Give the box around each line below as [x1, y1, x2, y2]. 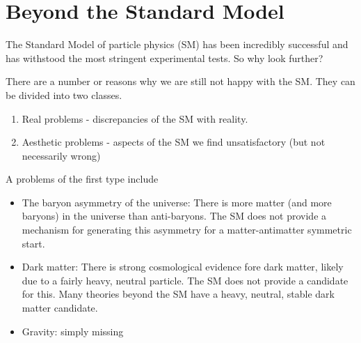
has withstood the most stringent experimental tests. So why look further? [6, 50, 323, 65]
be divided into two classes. [6, 87, 122, 102]
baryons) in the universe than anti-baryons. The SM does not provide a [22, 208, 327, 223]
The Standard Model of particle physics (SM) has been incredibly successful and [6, 37, 348, 52]
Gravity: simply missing [22, 323, 124, 338]
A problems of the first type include [6, 171, 159, 186]
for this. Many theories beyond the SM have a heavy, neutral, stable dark [22, 287, 335, 301]
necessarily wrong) [22, 148, 101, 162]
